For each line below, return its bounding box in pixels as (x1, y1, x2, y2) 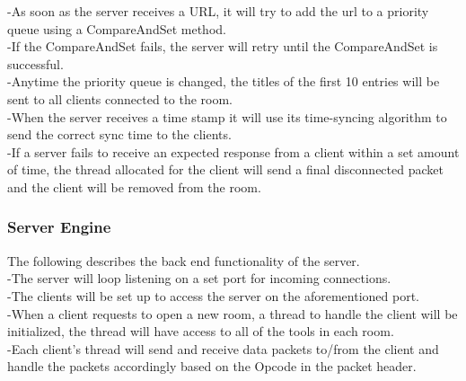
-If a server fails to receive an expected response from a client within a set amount (7, 142, 460, 161)
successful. (7, 54, 64, 73)
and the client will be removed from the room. (7, 177, 261, 196)
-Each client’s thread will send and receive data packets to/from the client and (7, 339, 439, 358)
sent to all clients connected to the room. (7, 89, 233, 108)
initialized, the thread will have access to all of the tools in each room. (7, 322, 394, 341)
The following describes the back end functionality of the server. (7, 251, 360, 270)
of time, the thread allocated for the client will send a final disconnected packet (7, 160, 444, 179)
